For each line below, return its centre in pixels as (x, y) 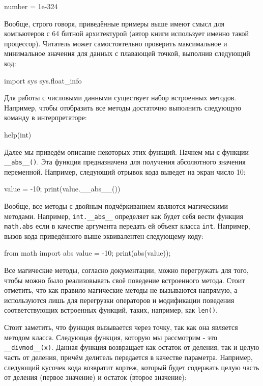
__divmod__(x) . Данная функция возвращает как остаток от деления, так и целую (132, 347)
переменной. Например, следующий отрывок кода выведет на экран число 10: (125, 171)
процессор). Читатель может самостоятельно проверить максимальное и (116, 43)
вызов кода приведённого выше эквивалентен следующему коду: (104, 236)
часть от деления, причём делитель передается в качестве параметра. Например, (128, 357)
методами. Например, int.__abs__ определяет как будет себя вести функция (124, 216)
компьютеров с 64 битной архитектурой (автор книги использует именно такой (127, 33)
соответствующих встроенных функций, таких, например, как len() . (111, 310)
